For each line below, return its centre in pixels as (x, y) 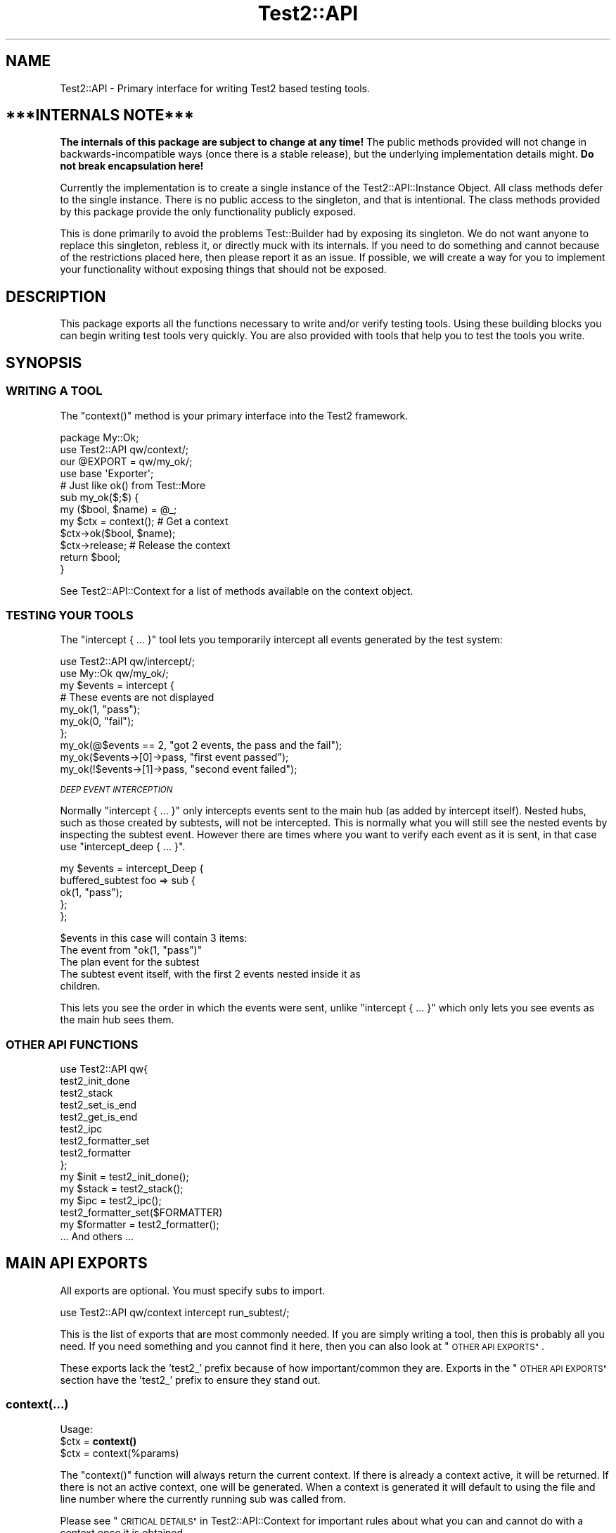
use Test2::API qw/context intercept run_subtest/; (175, 1312)
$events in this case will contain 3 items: (154, 938)
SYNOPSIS (44, 362)
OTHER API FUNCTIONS (72, 1044)
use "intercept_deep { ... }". (123, 847)
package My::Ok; (100, 437)
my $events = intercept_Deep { (132, 869)
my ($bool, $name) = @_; (118, 509)
